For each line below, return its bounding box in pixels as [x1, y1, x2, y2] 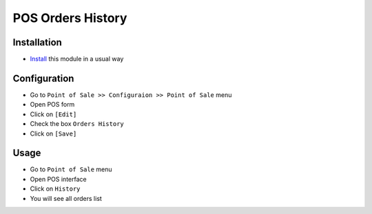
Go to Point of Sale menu [30, 165, 113, 173]
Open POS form [30, 100, 75, 109]
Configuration [12, 72, 74, 84]
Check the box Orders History [30, 120, 124, 128]
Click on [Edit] [30, 110, 77, 118]
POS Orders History [12, 10, 127, 25]
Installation [12, 36, 62, 48]
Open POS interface [30, 175, 87, 183]
